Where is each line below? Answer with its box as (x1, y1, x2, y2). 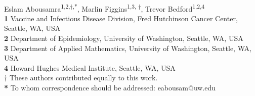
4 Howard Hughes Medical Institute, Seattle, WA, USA (4, 62, 176, 73)
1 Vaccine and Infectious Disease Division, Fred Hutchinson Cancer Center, (4, 13, 238, 23)
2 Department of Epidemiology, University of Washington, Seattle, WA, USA (4, 33, 243, 43)
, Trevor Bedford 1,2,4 (141, 2, 205, 14)
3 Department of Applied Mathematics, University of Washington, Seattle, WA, (4, 42, 251, 53)
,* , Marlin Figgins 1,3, (72, 2, 137, 14)
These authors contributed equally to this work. (9, 72, 158, 83)
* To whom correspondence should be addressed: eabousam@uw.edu (4, 82, 216, 92)
